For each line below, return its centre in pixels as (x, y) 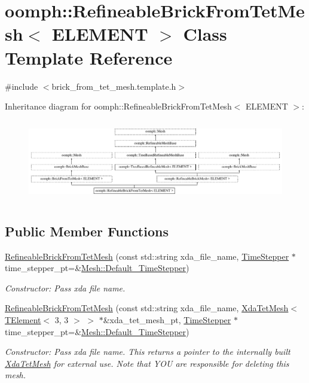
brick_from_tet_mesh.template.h (114, 86)
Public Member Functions (87, 231)
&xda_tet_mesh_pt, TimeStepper (167, 319)
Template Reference (89, 57)
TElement (23, 319)
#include (22, 86)
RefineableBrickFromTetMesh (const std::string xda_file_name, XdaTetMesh (147, 308)
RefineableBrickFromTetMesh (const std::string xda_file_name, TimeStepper (147, 256)
